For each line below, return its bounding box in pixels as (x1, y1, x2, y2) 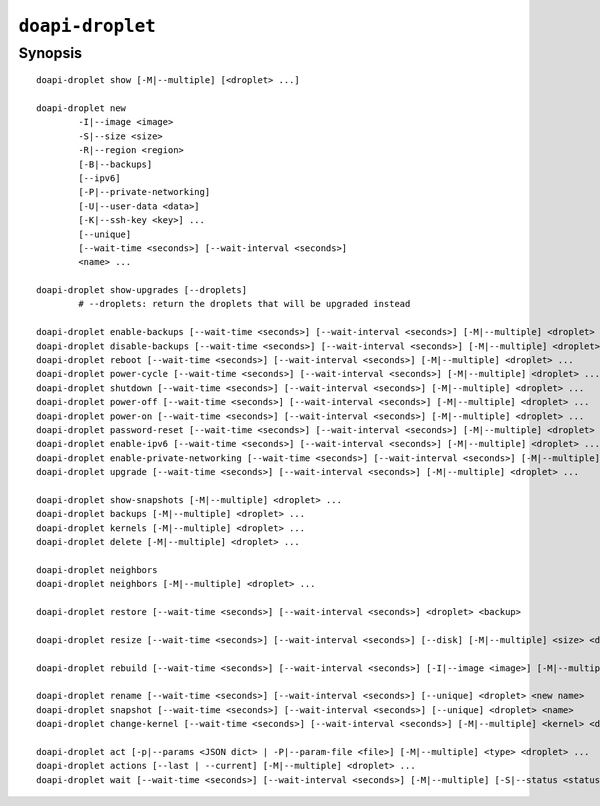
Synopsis (18, 44, 83, 62)
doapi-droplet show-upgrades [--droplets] (36, 285, 248, 296)
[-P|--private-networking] (78, 186, 211, 198)
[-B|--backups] (78, 158, 153, 170)
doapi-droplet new (36, 102, 127, 114)
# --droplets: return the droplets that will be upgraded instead (78, 298, 411, 310)
